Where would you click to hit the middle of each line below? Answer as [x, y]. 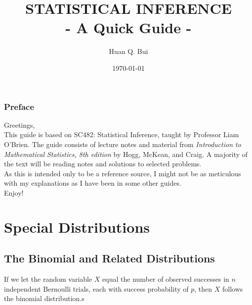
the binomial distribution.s [44, 298]
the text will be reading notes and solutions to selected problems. [103, 164]
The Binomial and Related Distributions [109, 258]
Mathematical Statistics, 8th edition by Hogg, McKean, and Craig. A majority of [126, 154]
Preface [19, 106]
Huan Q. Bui [128, 51]
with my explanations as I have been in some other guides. [93, 183]
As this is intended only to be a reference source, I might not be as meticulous [123, 173]
